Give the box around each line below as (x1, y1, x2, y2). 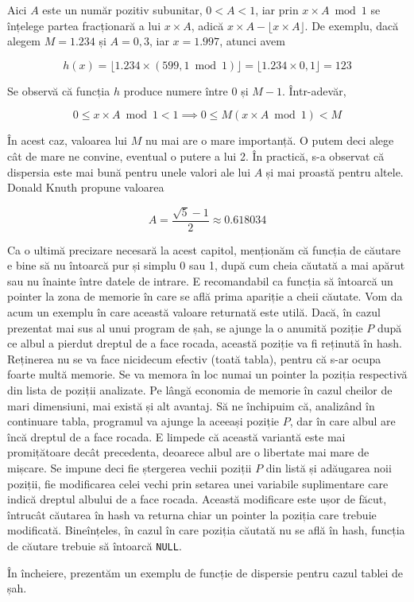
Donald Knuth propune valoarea (7, 179, 164, 196)
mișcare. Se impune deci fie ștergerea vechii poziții (7, 459, 252, 476)
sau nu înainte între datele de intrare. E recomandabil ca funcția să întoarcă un (7, 272, 393, 289)
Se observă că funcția (7, 82, 110, 99)
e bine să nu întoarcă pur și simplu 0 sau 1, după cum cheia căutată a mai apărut (7, 257, 405, 274)
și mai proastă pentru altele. (265, 163, 404, 180)
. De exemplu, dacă (304, 17, 399, 33)
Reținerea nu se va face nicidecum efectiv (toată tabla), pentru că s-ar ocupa (7, 350, 381, 367)
